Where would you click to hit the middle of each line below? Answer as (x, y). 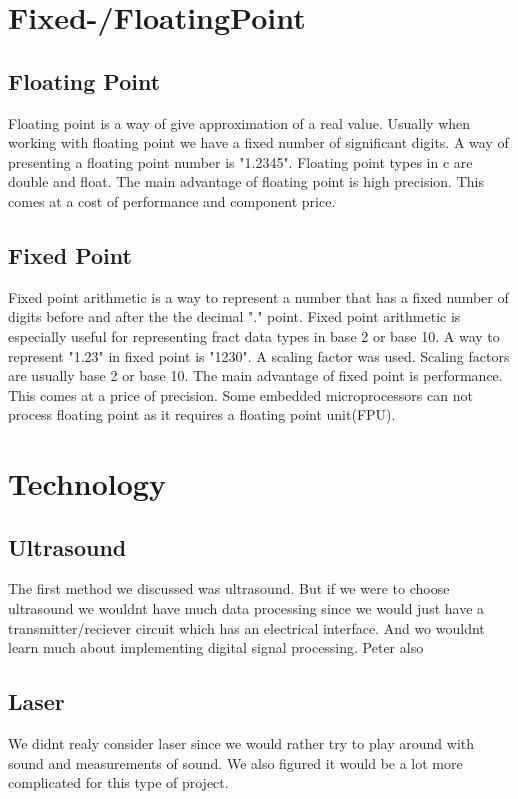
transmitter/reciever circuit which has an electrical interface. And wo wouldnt (246, 627)
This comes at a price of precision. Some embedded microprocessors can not (240, 394)
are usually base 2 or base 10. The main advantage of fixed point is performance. (255, 375)
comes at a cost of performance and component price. (172, 200)
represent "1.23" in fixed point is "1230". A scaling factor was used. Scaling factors (259, 355)
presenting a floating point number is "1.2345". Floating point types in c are (240, 161)
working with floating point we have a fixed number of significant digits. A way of (258, 142)
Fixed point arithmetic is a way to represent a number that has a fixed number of (258, 296)
